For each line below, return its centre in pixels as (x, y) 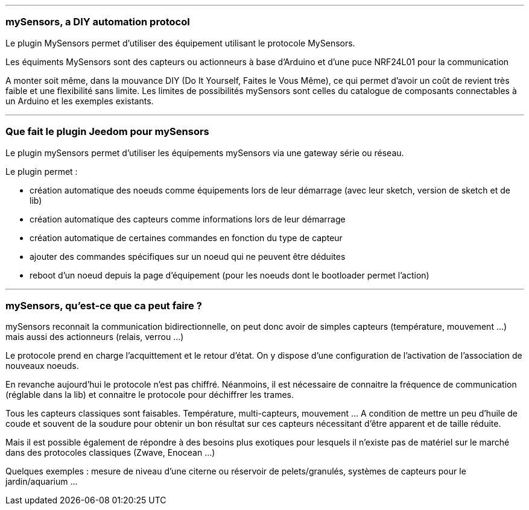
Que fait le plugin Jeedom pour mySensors (107, 132)
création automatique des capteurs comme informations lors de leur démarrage (188, 219)
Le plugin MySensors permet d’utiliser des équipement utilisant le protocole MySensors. (180, 43)
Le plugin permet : (42, 171)
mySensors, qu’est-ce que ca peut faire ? (104, 305)
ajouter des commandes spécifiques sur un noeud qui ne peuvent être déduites (188, 256)
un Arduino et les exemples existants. (80, 101)
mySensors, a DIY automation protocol (98, 22)
